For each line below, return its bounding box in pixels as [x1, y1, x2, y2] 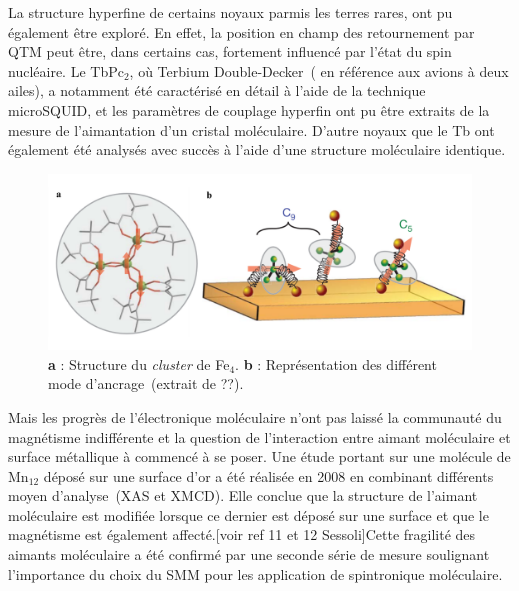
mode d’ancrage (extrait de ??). [48, 373, 244, 394]
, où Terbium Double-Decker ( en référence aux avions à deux [129, 60, 509, 81]
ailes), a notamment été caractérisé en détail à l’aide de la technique [8, 80, 426, 101]
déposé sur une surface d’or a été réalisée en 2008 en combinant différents [43, 465, 494, 486]
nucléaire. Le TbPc [8, 60, 124, 81]
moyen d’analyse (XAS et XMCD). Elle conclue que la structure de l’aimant [8, 485, 478, 506]
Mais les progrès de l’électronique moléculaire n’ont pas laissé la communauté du [8, 406, 502, 427]
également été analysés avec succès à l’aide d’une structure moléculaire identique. [8, 139, 506, 160]
